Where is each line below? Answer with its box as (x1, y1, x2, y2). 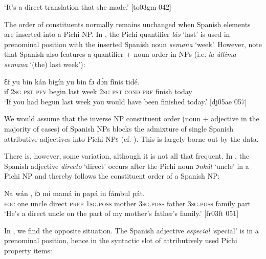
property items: (4, 245, 52, 255)
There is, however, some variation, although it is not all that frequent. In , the (4, 150, 250, 161)
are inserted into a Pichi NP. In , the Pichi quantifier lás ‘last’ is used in (4, 29, 230, 39)
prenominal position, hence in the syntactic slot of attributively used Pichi (4, 235, 237, 246)
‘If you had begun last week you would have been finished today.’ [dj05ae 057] (4, 96, 247, 106)
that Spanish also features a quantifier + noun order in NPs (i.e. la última (4, 49, 236, 59)
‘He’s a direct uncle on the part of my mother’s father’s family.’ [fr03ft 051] (4, 208, 239, 219)
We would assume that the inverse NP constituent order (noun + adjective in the (4, 113, 259, 124)
